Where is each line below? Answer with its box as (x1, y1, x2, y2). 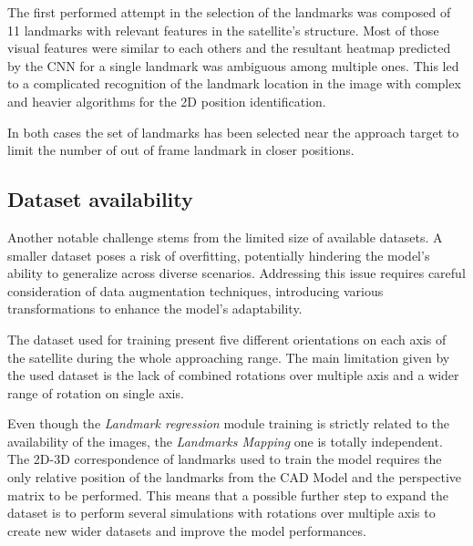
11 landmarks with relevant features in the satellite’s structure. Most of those (7, 20, 439, 39)
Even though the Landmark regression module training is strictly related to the (7, 414, 450, 433)
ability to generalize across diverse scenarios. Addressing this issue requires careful (7, 263, 466, 283)
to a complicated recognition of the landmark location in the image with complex (7, 74, 461, 93)
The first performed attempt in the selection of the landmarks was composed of (7, 3, 451, 21)
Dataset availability (7, 185, 193, 213)
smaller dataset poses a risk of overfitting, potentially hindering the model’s (7, 245, 430, 264)
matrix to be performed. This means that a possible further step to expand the (7, 485, 448, 504)
